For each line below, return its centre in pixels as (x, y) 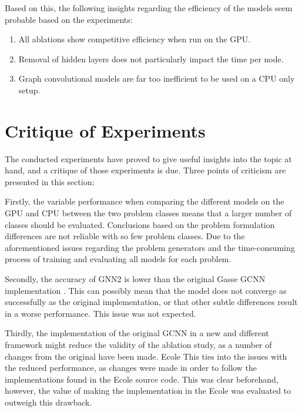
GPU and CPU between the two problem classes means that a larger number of (148, 213)
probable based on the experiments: (69, 19)
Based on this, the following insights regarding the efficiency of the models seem (149, 8)
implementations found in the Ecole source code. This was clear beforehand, (142, 379)
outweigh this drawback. (48, 402)
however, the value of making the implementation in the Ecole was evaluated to (148, 391)
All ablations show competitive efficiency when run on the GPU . (135, 39)
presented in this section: (50, 181)
